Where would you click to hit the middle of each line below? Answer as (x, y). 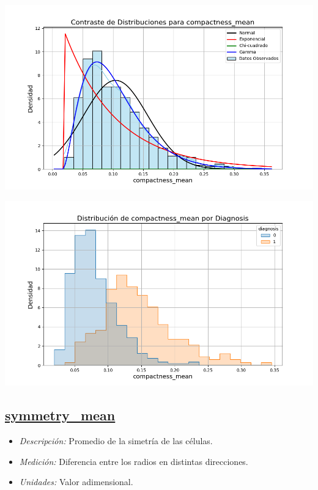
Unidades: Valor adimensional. (76, 482)
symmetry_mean (60, 415)
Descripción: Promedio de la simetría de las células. (116, 441)
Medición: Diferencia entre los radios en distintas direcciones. (134, 461)
